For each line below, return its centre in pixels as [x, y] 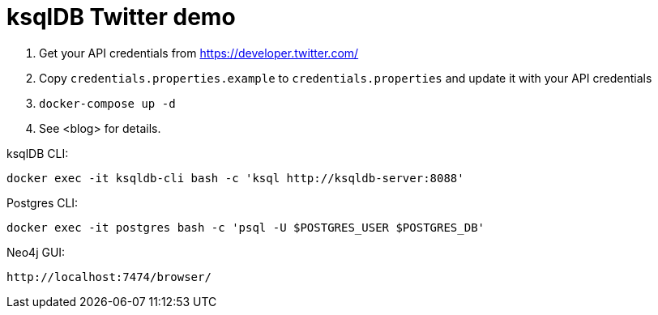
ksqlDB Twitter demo [121, 17]
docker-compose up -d [107, 103]
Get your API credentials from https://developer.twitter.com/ [199, 53]
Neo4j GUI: [36, 252]
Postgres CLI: [43, 202]
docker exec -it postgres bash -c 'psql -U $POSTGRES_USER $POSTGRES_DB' [246, 227]
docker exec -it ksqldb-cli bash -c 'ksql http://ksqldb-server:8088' [235, 178]
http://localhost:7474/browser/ [109, 277]
